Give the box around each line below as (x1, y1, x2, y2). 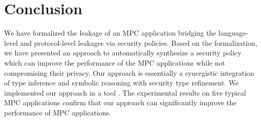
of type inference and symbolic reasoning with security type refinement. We (4, 77, 239, 88)
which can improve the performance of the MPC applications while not (4, 57, 225, 68)
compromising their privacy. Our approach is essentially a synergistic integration (4, 67, 254, 78)
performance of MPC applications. (4, 107, 111, 117)
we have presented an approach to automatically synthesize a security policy (4, 47, 242, 58)
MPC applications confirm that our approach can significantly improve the (4, 97, 237, 108)
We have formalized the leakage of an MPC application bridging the (4, 27, 216, 38)
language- (218, 27, 248, 38)
